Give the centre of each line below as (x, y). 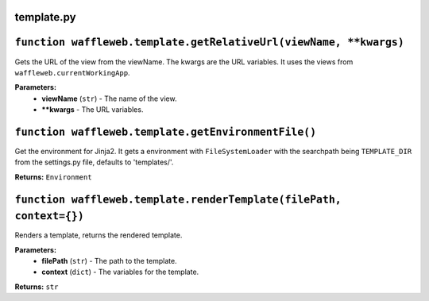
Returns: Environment (53, 177)
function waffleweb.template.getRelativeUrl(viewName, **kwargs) (209, 42)
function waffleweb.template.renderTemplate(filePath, (178, 199)
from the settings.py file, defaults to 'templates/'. (94, 162)
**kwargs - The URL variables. (93, 110)
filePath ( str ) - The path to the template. (110, 261)
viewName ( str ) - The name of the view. (109, 98)
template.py (45, 17)
